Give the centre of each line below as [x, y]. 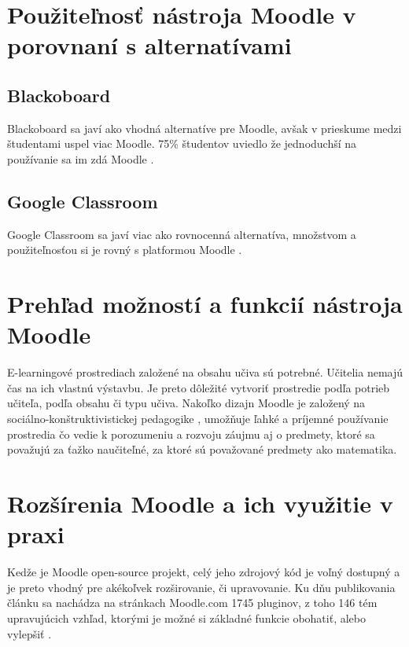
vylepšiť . [29, 633]
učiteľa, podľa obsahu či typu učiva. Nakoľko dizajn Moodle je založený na [186, 403]
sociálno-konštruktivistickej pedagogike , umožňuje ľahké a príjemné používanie [198, 419]
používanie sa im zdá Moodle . [81, 158]
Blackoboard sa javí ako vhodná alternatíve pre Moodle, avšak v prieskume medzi [204, 128]
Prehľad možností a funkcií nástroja [205, 304]
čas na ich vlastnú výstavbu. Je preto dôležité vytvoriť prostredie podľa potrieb [199, 387]
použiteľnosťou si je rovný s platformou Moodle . [125, 250]
